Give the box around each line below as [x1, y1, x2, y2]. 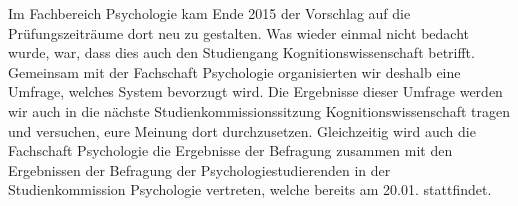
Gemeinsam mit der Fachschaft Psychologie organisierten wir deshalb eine [8, 61, 461, 82]
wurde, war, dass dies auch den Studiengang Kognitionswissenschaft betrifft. [8, 42, 475, 63]
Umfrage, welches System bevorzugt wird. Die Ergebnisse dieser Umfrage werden [8, 81, 503, 102]
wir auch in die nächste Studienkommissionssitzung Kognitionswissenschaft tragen [8, 100, 511, 121]
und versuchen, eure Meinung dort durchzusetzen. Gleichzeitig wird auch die [8, 120, 476, 141]
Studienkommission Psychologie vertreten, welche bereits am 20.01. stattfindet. [8, 179, 492, 200]
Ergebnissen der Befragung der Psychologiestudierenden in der [8, 159, 391, 180]
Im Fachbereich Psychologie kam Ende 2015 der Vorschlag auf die [8, 3, 411, 23]
